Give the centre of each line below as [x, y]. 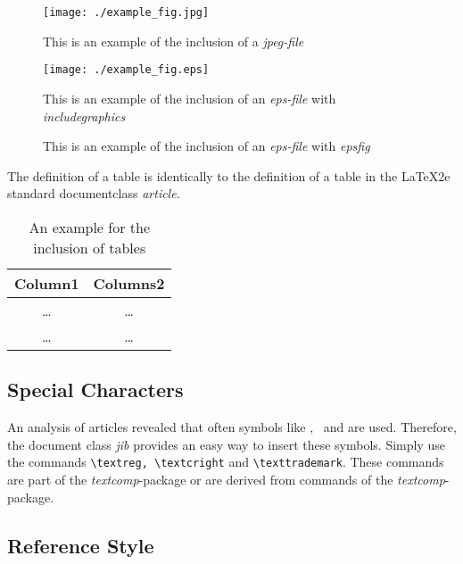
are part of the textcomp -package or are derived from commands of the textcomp [226, 479]
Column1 [47, 283]
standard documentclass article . [94, 193]
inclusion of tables [90, 247]
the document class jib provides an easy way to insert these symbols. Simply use [226, 444]
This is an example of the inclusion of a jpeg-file [174, 41]
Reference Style [81, 545]
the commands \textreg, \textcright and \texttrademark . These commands [226, 462]
